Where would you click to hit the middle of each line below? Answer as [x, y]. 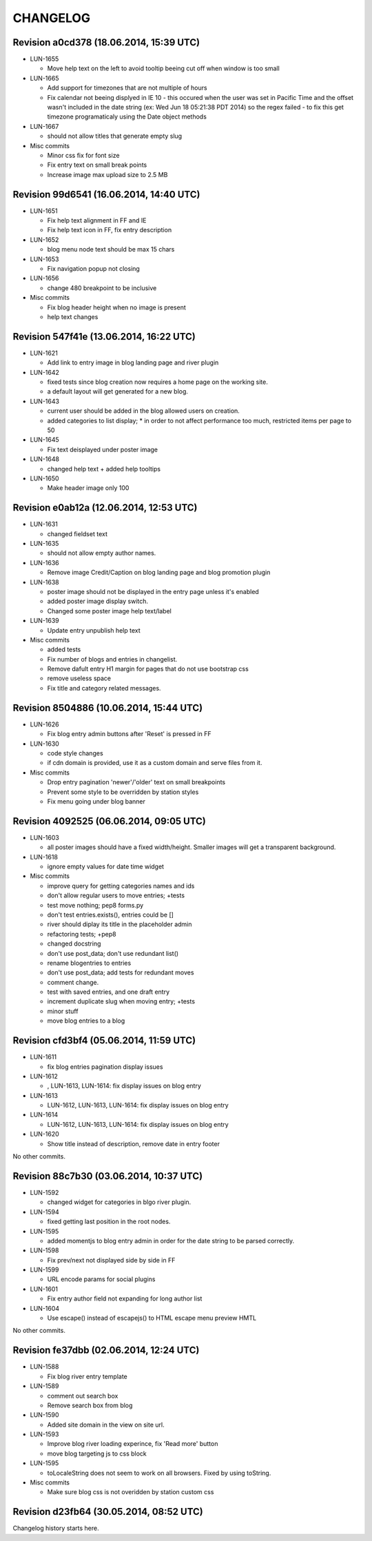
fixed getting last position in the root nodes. [109, 1222]
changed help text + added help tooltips [104, 469]
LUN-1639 [45, 621]
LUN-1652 [44, 239]
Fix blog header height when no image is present [116, 307]
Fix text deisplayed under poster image [103, 449]
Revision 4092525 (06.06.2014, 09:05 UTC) [110, 821]
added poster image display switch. [97, 601]
